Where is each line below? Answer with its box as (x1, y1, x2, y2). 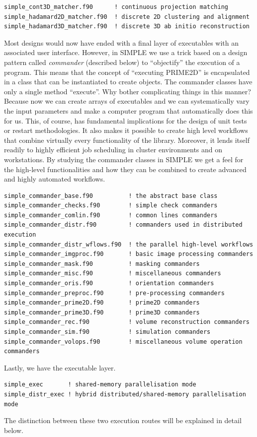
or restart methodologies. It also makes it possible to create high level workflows (4, 125, 248, 135)
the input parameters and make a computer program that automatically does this (4, 105, 253, 116)
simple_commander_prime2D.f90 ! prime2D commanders (4, 299, 200, 307)
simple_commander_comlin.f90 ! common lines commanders (4, 211, 218, 219)
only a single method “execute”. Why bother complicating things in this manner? (4, 86, 251, 96)
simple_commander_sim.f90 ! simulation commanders (4, 328, 211, 335)
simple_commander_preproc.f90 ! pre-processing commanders (4, 289, 225, 297)
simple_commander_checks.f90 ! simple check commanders (4, 202, 218, 209)
